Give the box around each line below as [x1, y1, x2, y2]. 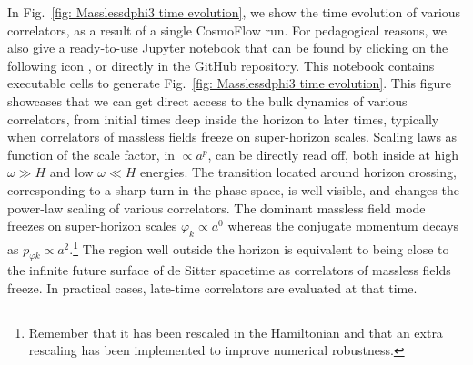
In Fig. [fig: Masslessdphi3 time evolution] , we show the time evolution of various [7, 3, 461, 21]
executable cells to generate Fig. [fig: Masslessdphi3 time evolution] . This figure [7, 74, 452, 93]
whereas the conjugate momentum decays [227, 216, 459, 235]
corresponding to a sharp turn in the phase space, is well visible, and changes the [7, 180, 459, 199]
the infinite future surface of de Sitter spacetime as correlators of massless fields [7, 261, 451, 280]
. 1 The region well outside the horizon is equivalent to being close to [69, 236, 449, 258]
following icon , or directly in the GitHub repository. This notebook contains [7, 55, 435, 74]
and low [49, 163, 94, 182]
